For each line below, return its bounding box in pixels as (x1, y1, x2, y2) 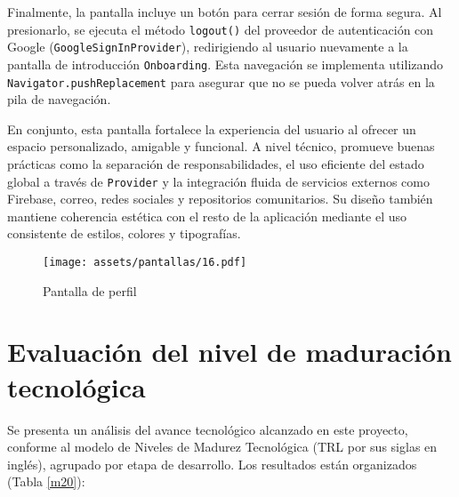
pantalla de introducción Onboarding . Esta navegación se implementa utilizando (7, 54, 444, 73)
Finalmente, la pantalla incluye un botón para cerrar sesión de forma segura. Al (7, 3, 442, 20)
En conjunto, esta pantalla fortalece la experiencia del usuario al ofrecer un (7, 119, 416, 138)
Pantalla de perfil (43, 281, 137, 300)
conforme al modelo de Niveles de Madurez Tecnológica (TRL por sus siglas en (7, 437, 438, 456)
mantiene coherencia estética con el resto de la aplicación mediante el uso (7, 206, 407, 225)
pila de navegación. (7, 90, 111, 108)
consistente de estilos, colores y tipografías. (7, 224, 241, 243)
